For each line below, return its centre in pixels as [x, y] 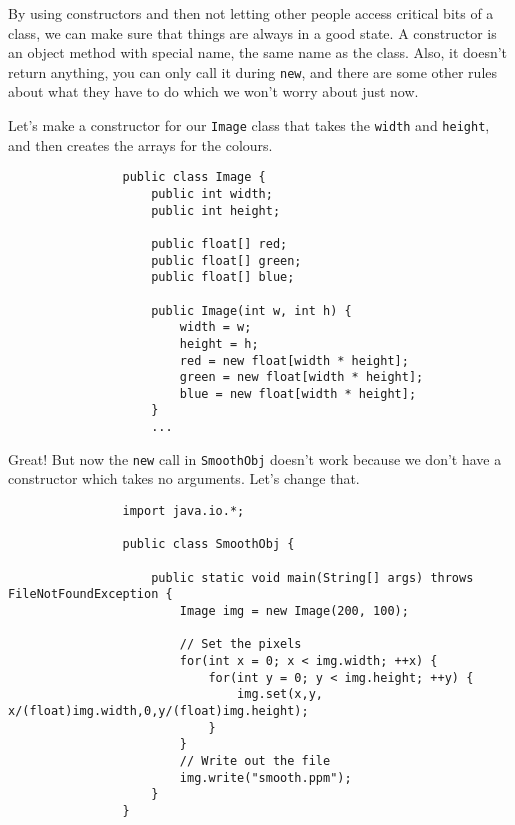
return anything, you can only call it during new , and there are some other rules [253, 71]
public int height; [216, 210]
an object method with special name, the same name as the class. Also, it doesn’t [258, 52]
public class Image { [194, 177]
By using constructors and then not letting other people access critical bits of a [251, 13]
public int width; [212, 193]
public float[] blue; [223, 277]
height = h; [219, 343]
